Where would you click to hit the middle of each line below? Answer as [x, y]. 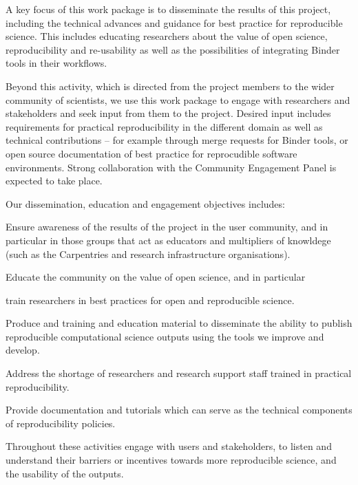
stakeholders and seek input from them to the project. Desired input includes [168, 113]
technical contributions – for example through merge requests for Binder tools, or [177, 140]
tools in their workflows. [56, 63]
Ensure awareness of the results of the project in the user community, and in [167, 227]
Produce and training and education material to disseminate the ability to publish [179, 323]
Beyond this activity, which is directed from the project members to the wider [170, 86]
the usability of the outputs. [65, 473]
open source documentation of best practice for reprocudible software [151, 153]
